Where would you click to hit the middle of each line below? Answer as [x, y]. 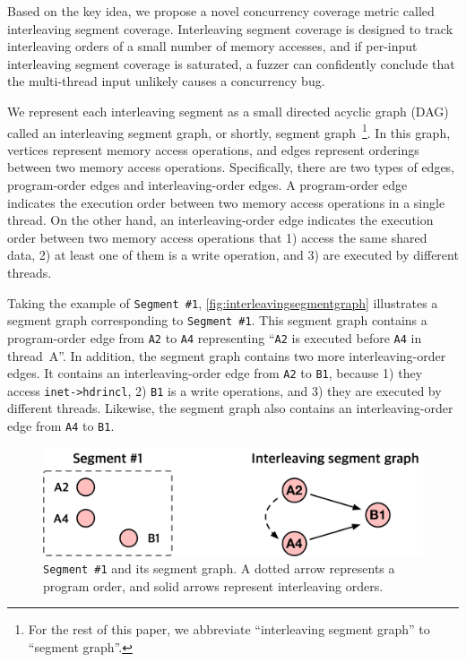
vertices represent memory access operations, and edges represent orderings [213, 149]
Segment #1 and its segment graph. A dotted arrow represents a [219, 568]
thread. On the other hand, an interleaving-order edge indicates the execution [220, 220]
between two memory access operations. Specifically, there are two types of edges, [231, 167]
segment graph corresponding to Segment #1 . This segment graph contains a [217, 320]
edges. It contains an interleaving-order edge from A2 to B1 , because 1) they [215, 373]
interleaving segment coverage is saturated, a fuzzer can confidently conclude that [231, 63]
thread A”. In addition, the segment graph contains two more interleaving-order [227, 355]
